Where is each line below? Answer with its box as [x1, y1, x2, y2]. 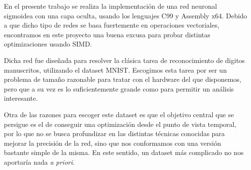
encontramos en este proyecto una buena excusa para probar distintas [4, 29, 210, 39]
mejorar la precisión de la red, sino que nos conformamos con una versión [4, 138, 221, 148]
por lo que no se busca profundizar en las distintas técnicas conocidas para [4, 128, 225, 139]
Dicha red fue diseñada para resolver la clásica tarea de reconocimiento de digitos [4, 55, 245, 65]
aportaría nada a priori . [4, 156, 75, 167]
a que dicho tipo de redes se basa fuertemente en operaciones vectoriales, [4, 20, 220, 30]
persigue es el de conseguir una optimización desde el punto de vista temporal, [4, 119, 236, 129]
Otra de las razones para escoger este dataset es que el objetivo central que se [4, 109, 234, 119]
